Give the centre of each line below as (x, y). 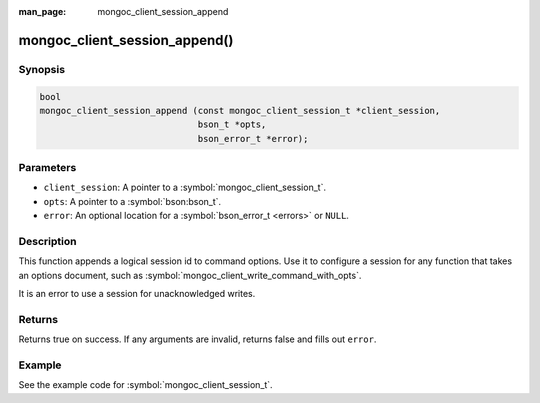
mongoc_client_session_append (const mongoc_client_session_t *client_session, (240, 110)
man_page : (42, 11)
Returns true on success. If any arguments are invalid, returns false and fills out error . (197, 339)
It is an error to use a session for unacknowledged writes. (137, 294)
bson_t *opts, (232, 124)
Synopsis (41, 69)
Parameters (47, 168)
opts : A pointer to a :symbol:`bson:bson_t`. (132, 201)
